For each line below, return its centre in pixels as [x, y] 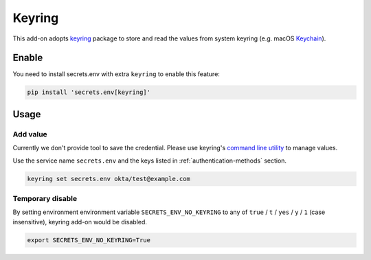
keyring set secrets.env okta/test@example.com [109, 179]
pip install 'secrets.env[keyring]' [89, 92]
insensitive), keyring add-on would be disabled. [80, 222]
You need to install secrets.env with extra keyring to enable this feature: [116, 74]
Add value [30, 134]
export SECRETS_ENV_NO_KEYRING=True [89, 240]
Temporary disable [45, 198]
